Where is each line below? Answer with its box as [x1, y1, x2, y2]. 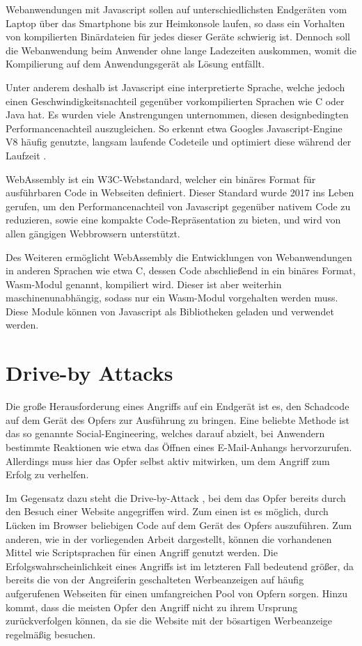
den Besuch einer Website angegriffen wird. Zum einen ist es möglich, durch [6, 504, 329, 519]
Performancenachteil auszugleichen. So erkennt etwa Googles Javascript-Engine [6, 120, 343, 135]
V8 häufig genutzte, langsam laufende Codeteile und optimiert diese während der [6, 134, 352, 149]
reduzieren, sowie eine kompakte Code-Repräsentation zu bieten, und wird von [6, 212, 341, 227]
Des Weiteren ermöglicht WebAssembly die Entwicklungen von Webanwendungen [6, 249, 352, 264]
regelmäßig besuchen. [6, 627, 96, 641]
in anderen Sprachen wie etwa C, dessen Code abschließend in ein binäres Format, [6, 263, 356, 278]
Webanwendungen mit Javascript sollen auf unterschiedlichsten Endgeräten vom [6, 2, 347, 16]
